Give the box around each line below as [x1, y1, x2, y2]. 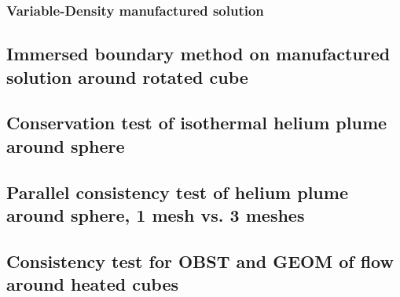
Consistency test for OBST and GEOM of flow [6, 248, 394, 273]
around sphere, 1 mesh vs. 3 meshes [6, 202, 305, 226]
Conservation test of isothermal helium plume [6, 110, 387, 135]
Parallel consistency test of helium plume [6, 179, 348, 204]
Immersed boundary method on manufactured [6, 42, 391, 66]
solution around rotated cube [6, 64, 248, 89]
